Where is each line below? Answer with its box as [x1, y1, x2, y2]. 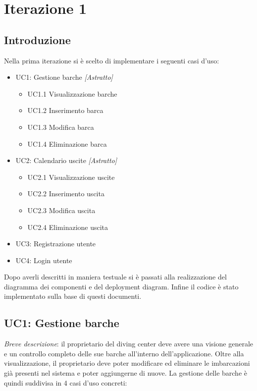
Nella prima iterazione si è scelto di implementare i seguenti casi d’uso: [4, 55, 219, 65]
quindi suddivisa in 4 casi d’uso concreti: [4, 377, 127, 388]
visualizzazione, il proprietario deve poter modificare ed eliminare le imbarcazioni [4, 358, 250, 368]
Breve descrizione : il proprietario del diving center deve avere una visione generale [4, 338, 254, 349]
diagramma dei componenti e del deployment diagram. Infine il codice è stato [4, 281, 239, 291]
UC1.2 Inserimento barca [27, 105, 103, 115]
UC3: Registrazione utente [15, 238, 96, 249]
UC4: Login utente [15, 255, 72, 265]
